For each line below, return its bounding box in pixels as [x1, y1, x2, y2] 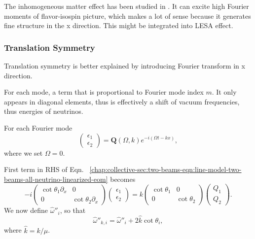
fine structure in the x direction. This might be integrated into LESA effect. [4, 20, 233, 31]
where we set [4, 147, 43, 158]
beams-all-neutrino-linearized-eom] [4, 173, 108, 184]
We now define [4, 205, 48, 215]
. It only [212, 87, 237, 97]
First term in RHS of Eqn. [4, 164, 84, 174]
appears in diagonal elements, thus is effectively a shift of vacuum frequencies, [4, 96, 240, 106]
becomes [110, 173, 136, 184]
